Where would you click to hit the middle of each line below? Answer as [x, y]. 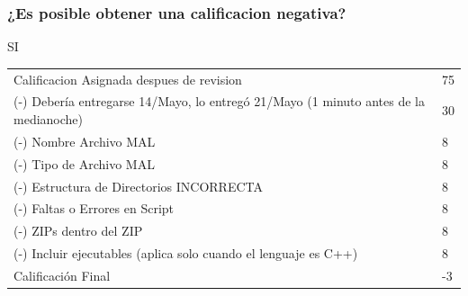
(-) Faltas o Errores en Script [94, 208]
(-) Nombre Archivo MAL [85, 141]
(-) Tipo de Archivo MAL [84, 163]
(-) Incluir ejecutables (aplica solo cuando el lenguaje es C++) [186, 253]
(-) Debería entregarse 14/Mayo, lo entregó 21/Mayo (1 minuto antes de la [220, 101]
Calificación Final [62, 275]
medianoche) [48, 119]
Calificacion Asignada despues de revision [128, 79]
